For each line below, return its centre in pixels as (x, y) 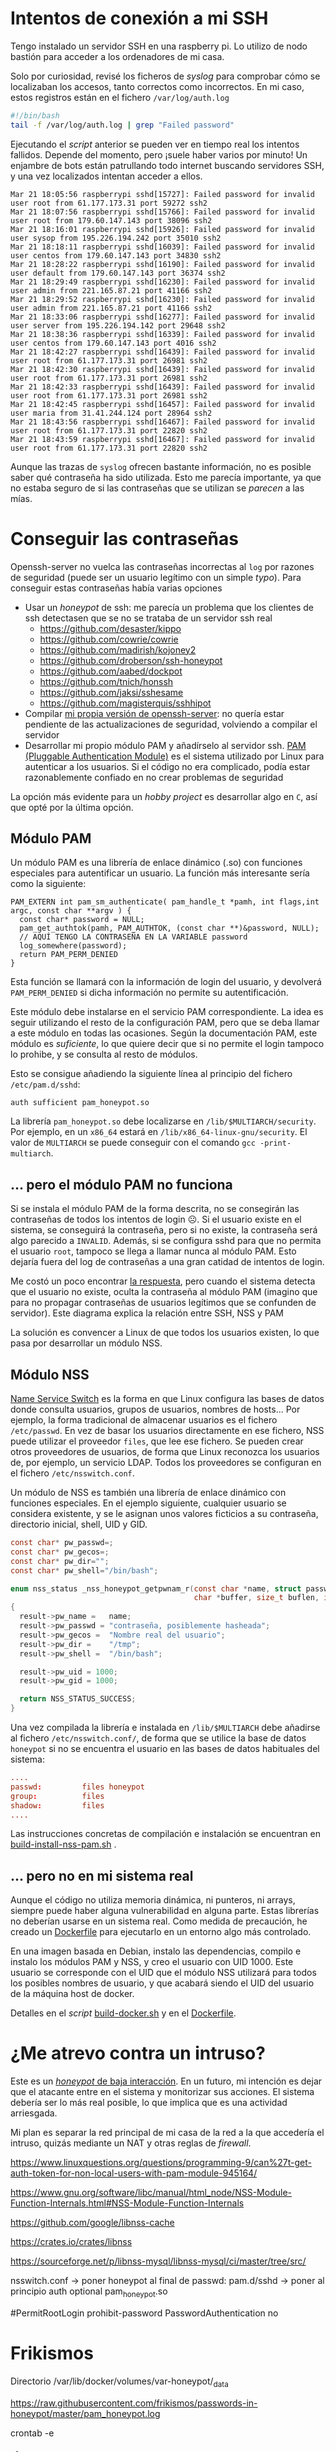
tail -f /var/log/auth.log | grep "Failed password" (122, 125)
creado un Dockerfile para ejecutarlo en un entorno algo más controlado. (161, 1932)
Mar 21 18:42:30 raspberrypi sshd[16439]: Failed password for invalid (162, 369)
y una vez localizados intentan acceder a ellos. (106, 176)
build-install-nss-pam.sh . (63, 1844)
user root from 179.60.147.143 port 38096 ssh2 (111, 220)
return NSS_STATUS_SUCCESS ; (78, 1699)
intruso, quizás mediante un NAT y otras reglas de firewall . (131, 2143)
